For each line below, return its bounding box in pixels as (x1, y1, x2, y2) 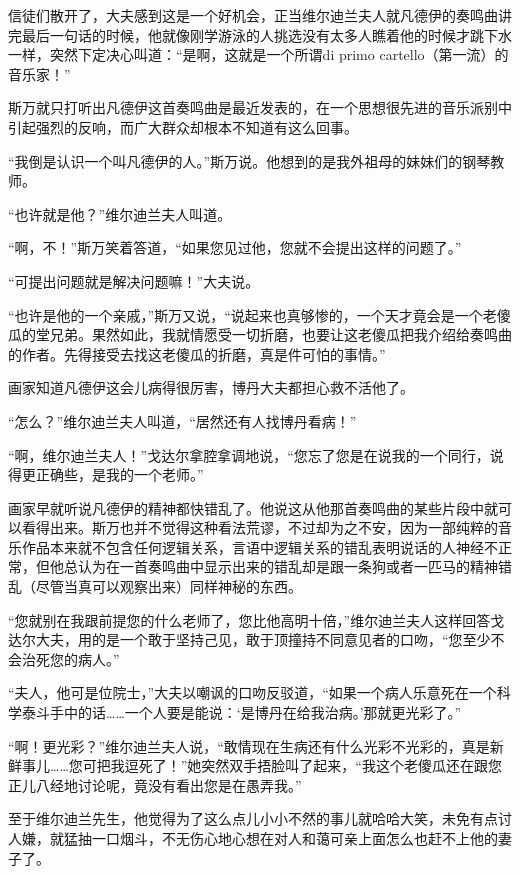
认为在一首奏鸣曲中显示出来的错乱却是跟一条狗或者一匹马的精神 (77, 556, 498, 577)
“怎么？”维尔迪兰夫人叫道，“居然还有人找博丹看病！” (8, 410, 357, 431)
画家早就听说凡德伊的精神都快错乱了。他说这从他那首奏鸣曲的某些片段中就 (8, 497, 498, 518)
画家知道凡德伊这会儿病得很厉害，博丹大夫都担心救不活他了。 (8, 377, 414, 398)
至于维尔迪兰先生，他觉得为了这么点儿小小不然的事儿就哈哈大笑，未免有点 (8, 808, 498, 829)
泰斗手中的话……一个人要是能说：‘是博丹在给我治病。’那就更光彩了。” (21, 702, 462, 723)
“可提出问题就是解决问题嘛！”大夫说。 (8, 270, 260, 291)
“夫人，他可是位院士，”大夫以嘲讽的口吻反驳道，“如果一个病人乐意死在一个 (8, 682, 497, 703)
